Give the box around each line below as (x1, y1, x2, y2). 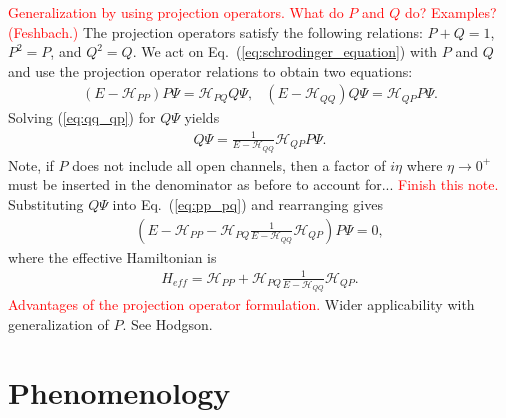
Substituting (8, 193, 84, 214)
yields (184, 107, 220, 128)
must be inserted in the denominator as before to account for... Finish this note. (8, 174, 499, 195)
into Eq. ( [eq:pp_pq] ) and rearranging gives (112, 193, 383, 214)
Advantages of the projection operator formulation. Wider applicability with (8, 293, 475, 314)
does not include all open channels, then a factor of (72, 154, 386, 175)
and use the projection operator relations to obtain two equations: (8, 60, 413, 81)
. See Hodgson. (122, 313, 213, 334)
